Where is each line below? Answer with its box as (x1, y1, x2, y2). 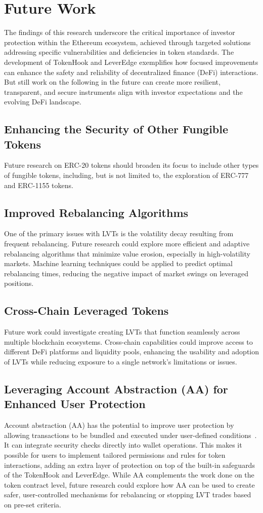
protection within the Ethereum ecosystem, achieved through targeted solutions (4, 36, 251, 47)
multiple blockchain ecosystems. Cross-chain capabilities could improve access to (4, 336, 253, 347)
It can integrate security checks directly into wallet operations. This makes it (4, 439, 242, 450)
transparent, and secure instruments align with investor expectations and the (4, 86, 243, 97)
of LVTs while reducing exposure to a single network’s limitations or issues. (4, 356, 237, 367)
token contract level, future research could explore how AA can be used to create (4, 479, 255, 490)
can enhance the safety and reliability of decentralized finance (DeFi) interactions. (4, 66, 258, 77)
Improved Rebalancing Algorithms (4, 204, 189, 220)
